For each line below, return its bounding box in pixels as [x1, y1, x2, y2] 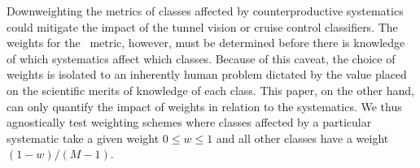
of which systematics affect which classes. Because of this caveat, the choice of [7, 50, 396, 67]
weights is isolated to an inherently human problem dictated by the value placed [7, 66, 407, 83]
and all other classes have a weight [216, 129, 389, 146]
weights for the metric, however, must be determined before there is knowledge [7, 34, 405, 51]
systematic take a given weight [7, 129, 160, 146]
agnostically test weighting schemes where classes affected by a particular [7, 114, 372, 131]
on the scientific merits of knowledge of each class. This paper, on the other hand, [7, 81, 414, 98]
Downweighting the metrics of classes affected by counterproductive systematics [7, 2, 404, 19]
